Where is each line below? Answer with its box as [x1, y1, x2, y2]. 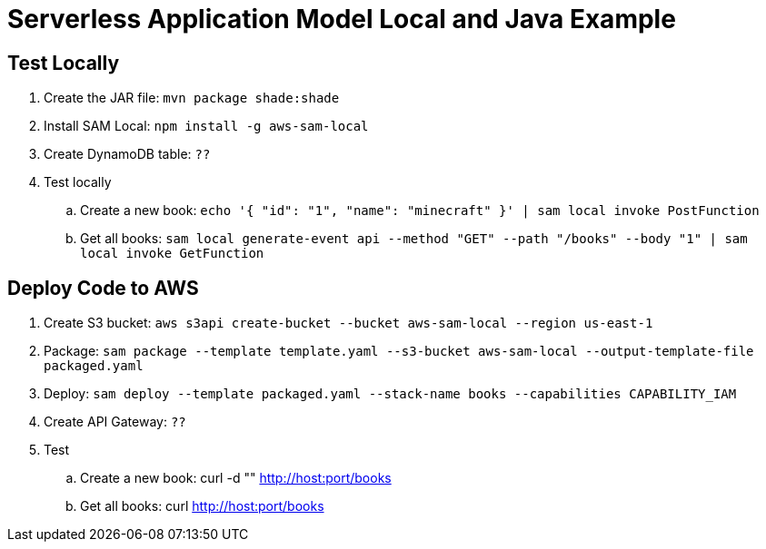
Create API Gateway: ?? [44, 414, 186, 430]
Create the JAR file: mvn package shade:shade [44, 90, 340, 106]
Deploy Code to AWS [7, 276, 199, 299]
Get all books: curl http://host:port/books [80, 498, 324, 515]
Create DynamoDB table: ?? [44, 146, 211, 162]
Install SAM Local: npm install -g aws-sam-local [44, 118, 369, 134]
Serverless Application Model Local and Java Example [7, 4, 676, 34]
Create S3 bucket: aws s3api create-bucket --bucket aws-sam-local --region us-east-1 [44, 315, 653, 331]
